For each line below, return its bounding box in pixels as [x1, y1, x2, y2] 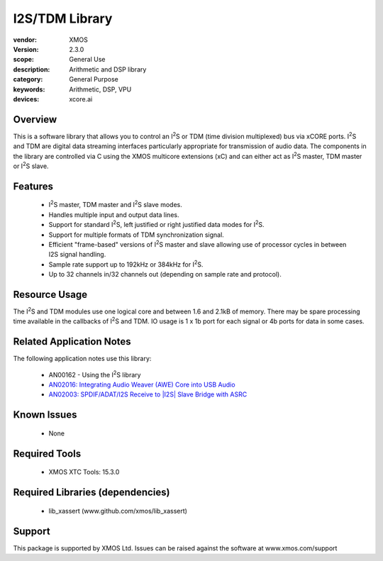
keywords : [13, 85, 45, 94]
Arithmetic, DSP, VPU [69, 85, 132, 94]
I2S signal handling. [48, 250, 106, 259]
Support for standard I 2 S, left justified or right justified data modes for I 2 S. [48, 219, 265, 229]
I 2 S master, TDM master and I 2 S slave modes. [48, 199, 182, 209]
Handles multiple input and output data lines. [48, 210, 179, 219]
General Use [69, 55, 106, 64]
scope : [13, 55, 35, 64]
